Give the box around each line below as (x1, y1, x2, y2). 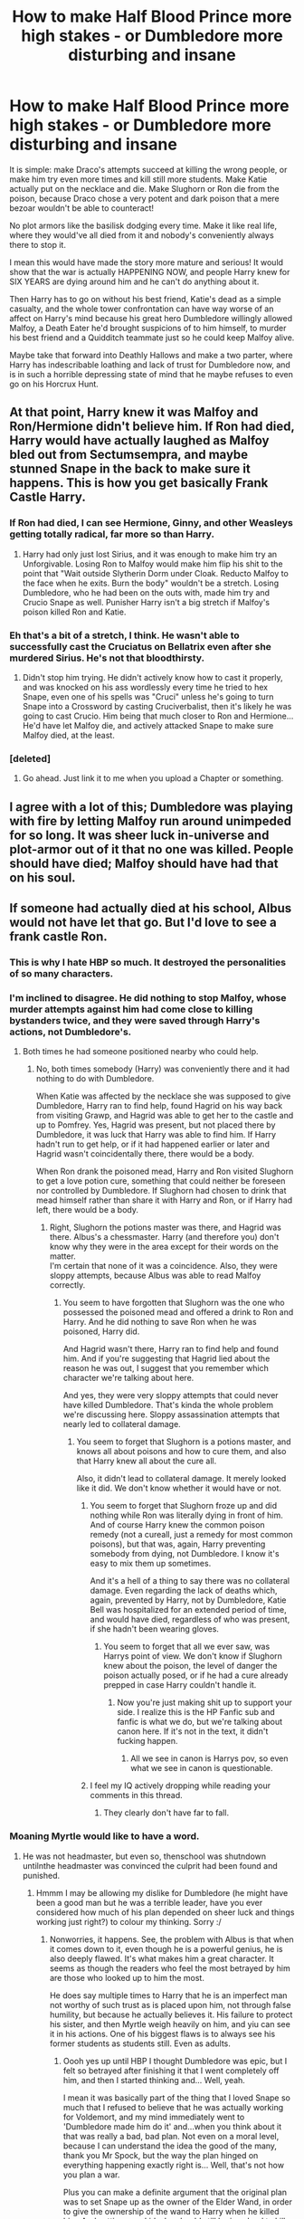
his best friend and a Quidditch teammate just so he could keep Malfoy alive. (9, 332, 295, 343)
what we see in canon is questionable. (130, 1763, 273, 1774)
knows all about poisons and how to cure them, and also (76, 1446, 287, 1457)
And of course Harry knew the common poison (90, 1519, 265, 1530)
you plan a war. (62, 2169, 120, 2180)
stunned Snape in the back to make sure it (9, 462, 251, 477)
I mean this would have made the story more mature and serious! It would (9, 256, 283, 268)
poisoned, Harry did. (62, 1326, 140, 1337)
